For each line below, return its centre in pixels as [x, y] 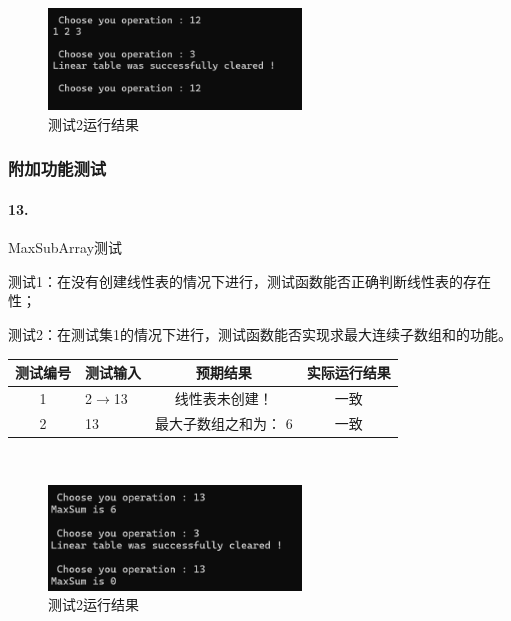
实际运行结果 [348, 372]
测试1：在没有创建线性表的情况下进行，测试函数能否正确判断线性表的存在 [249, 280]
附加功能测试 [57, 168]
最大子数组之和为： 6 [224, 422]
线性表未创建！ [223, 397]
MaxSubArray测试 [65, 247]
